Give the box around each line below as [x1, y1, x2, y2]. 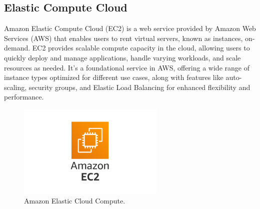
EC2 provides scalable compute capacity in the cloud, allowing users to [32, 42, 250, 53]
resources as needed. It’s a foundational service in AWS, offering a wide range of [4, 62, 249, 72]
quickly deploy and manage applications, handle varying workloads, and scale [4, 52, 241, 62]
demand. [4, 42, 30, 53]
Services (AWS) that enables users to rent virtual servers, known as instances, [4, 32, 243, 43]
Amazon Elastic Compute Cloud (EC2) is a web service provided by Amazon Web [4, 23, 256, 33]
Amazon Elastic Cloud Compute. [24, 195, 125, 206]
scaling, [4, 81, 27, 92]
